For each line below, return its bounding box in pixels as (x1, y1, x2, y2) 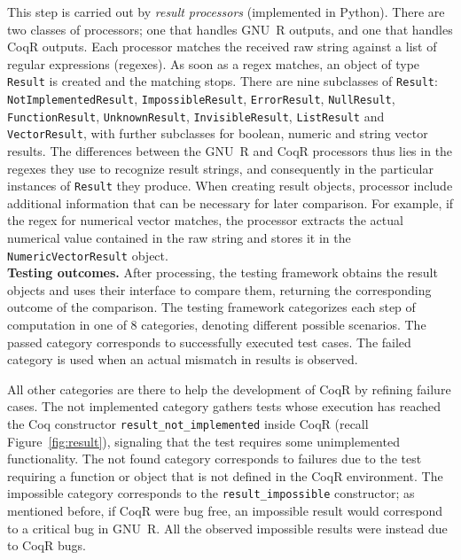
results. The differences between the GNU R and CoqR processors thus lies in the (7, 142, 453, 159)
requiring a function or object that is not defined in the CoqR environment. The (7, 466, 443, 485)
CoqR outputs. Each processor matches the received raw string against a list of (7, 37, 437, 56)
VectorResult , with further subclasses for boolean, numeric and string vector (7, 124, 428, 143)
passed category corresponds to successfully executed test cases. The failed (7, 332, 411, 351)
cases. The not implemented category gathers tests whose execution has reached (7, 397, 441, 416)
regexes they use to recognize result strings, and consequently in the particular (7, 159, 434, 177)
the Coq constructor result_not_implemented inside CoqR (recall (7, 415, 369, 433)
